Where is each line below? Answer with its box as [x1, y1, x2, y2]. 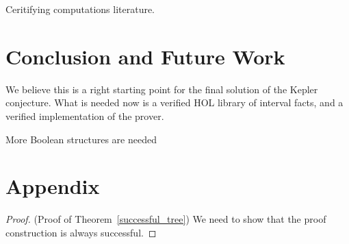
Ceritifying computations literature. [5, 2, 155, 16]
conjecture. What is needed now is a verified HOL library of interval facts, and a [5, 95, 344, 110]
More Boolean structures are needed [5, 132, 157, 146]
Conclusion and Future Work [5, 42, 285, 70]
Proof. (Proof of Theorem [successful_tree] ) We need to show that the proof [5, 212, 326, 226]
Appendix [5, 172, 100, 200]
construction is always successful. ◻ [5, 225, 157, 239]
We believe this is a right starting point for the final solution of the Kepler [5, 82, 318, 96]
